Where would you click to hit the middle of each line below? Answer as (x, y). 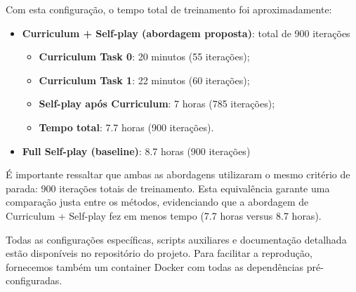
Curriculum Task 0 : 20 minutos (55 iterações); (144, 57)
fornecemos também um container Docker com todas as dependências (155, 266)
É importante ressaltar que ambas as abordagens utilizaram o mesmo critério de (178, 174)
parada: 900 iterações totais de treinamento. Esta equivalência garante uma (168, 188)
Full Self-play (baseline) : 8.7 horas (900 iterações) (136, 151)
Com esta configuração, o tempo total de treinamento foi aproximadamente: (169, 9)
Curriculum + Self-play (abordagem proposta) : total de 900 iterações (186, 33)
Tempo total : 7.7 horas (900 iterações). (126, 127)
